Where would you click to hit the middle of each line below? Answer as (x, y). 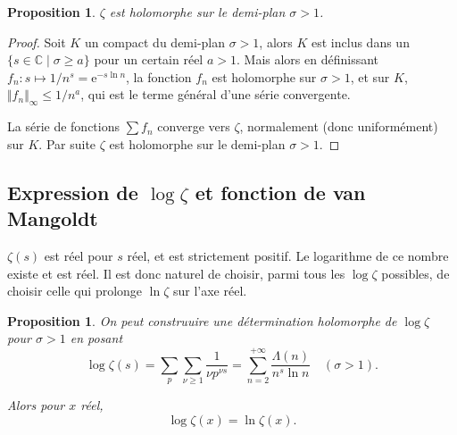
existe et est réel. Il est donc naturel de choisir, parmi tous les (176, 273)
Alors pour (36, 405)
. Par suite (67, 143)
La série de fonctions (63, 126)
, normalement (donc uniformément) (339, 126)
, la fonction (159, 76)
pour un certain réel (149, 59)
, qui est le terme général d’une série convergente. (216, 94)
